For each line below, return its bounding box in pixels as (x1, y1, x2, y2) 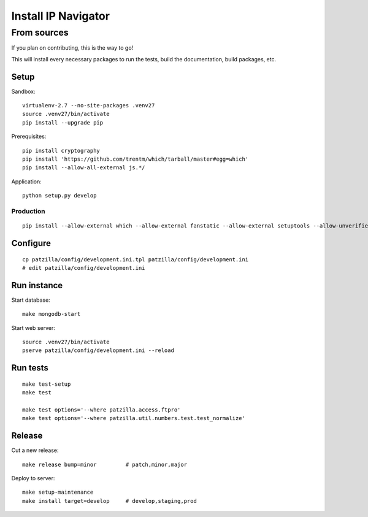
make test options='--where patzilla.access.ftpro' (22, 407, 181, 413)
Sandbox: (11, 88, 36, 95)
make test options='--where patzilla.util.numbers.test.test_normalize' (22, 415, 245, 422)
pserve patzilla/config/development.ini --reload (22, 347, 175, 354)
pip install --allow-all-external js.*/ (22, 164, 145, 171)
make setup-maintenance (22, 489, 94, 496)
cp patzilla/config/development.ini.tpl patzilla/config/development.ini (22, 256, 249, 263)
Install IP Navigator (11, 9, 110, 23)
